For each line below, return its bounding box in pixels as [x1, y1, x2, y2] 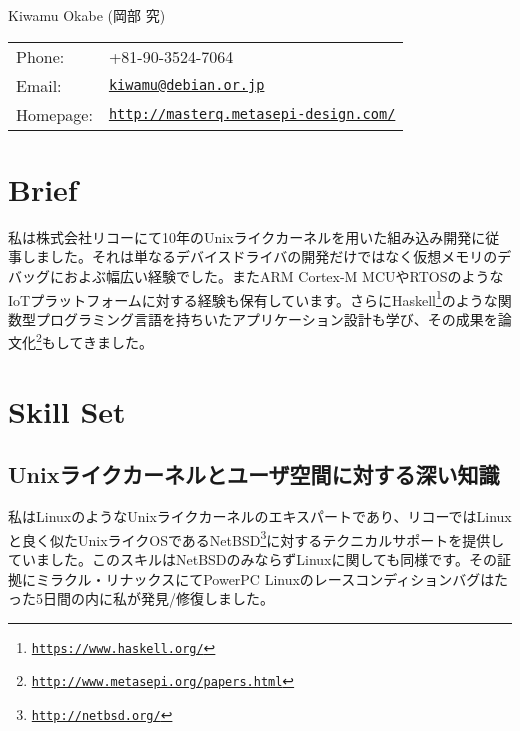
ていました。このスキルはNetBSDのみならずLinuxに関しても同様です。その [8, 549, 497, 570]
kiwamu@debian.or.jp [108, 77, 265, 94]
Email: [16, 73, 62, 97]
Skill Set [8, 390, 126, 431]
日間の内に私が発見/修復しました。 [42, 588, 274, 609]
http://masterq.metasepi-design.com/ [108, 106, 396, 123]
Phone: [16, 44, 65, 68]
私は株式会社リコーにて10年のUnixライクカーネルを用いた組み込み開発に [8, 226, 486, 247]
